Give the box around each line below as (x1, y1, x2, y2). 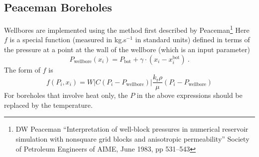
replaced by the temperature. (4, 99, 93, 110)
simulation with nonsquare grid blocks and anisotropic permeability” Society (15, 134, 250, 144)
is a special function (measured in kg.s (9, 34, 127, 45)
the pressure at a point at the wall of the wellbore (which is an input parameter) (4, 44, 250, 55)
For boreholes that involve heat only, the (4, 90, 128, 100)
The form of (4, 64, 41, 75)
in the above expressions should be (136, 90, 243, 100)
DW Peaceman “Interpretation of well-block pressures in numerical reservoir (15, 124, 249, 134)
